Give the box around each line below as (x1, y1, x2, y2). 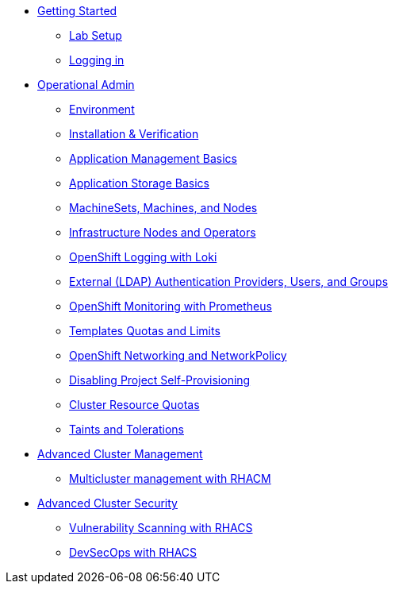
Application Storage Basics (69, 176, 209, 190)
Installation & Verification (69, 127, 199, 141)
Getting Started (37, 4, 117, 17)
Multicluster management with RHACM (69, 472, 271, 485)
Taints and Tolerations (69, 422, 184, 436)
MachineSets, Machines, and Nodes (69, 201, 258, 214)
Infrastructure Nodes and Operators (69, 226, 256, 239)
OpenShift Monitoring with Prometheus (69, 299, 272, 313)
